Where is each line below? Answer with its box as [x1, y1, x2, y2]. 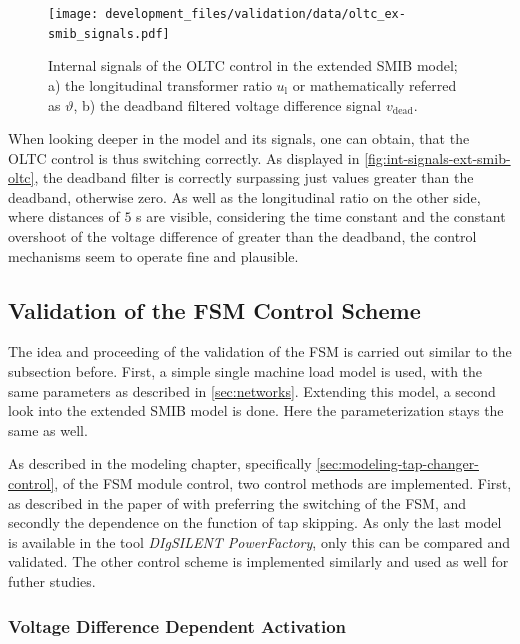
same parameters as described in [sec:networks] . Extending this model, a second [8, 380, 496, 401]
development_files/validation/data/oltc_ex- [105, 7, 406, 21]
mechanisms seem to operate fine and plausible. [8, 245, 299, 266]
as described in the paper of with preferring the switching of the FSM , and [8, 492, 467, 513]
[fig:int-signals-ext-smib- [364, 147, 511, 168]
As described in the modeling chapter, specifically [8, 453, 312, 474]
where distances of [8, 206, 120, 227]
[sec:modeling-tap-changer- [316, 453, 479, 474]
